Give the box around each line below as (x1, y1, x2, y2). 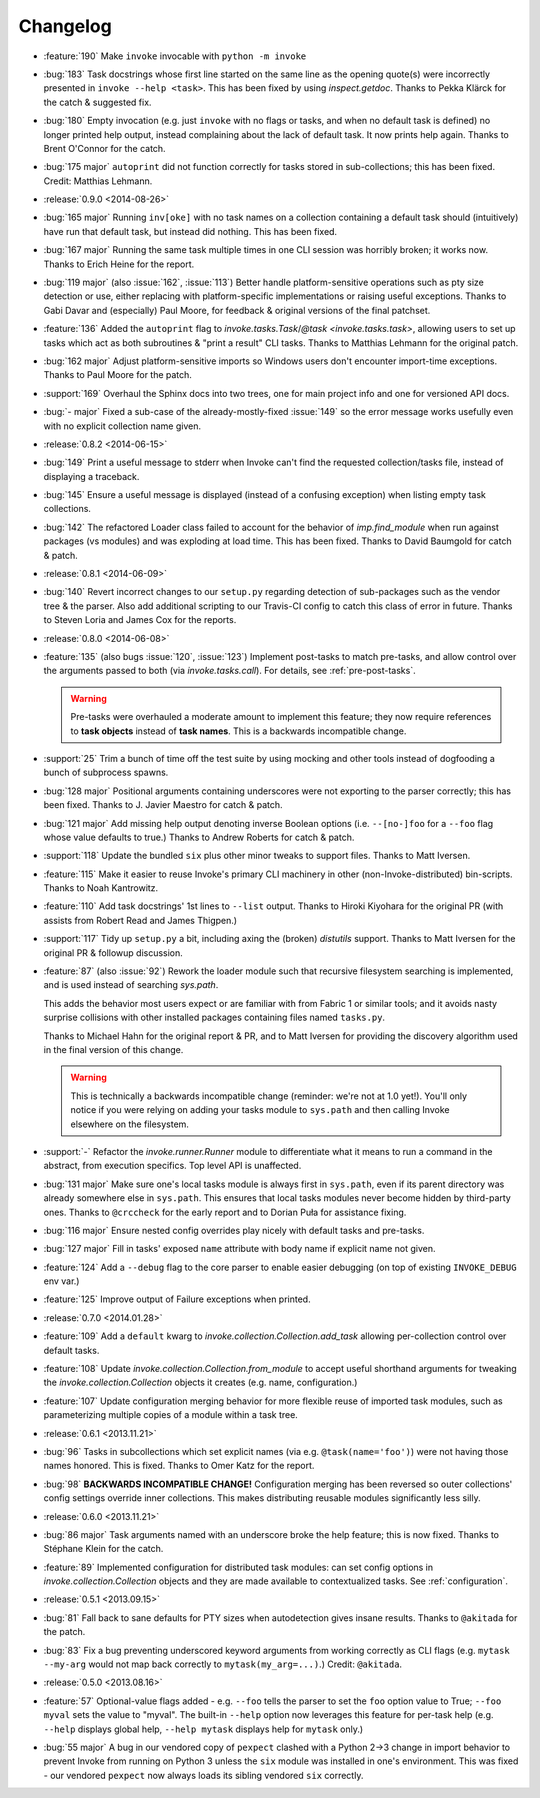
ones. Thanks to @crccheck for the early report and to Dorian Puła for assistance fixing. (43, 1206, 407, 1218)
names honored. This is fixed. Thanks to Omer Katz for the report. (43, 1460, 315, 1472)
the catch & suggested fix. (43, 96, 152, 108)
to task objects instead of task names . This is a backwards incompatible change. (70, 725, 407, 737)
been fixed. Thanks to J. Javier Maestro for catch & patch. (43, 799, 284, 811)
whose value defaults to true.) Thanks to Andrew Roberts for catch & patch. (43, 831, 355, 843)
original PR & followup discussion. (43, 946, 184, 959)
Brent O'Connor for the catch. (43, 142, 166, 154)
